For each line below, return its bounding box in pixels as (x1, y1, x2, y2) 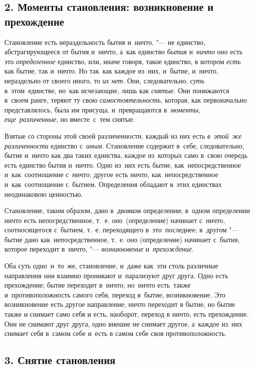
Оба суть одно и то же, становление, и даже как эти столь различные (4, 260, 219, 271)
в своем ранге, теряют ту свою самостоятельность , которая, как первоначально (4, 95, 247, 105)
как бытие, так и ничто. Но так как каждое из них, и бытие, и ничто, (4, 66, 219, 76)
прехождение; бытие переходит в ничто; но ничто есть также (4, 280, 191, 290)
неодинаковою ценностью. (4, 188, 83, 199)
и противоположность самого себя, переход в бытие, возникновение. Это (4, 289, 225, 299)
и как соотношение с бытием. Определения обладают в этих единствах (4, 179, 222, 189)
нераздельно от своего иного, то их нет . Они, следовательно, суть (4, 75, 205, 85)
